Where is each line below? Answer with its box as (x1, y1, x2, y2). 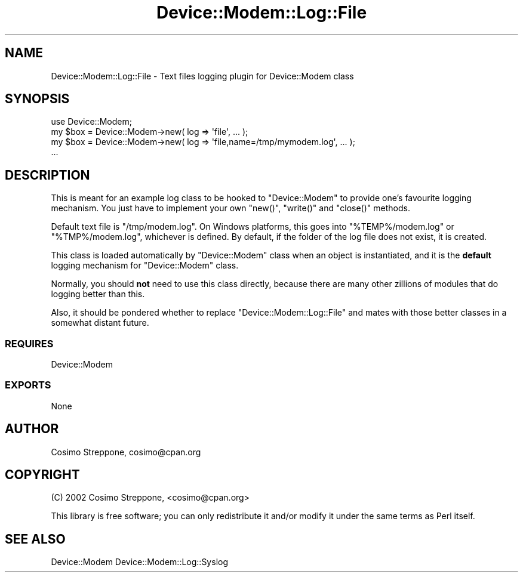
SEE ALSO (5, 531, 66, 547)
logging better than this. (51, 289, 145, 300)
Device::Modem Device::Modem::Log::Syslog (51, 557, 229, 567)
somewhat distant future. (51, 317, 149, 328)
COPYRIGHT (5, 467, 80, 483)
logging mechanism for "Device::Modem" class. (51, 260, 239, 271)
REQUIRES (5, 337, 54, 350)
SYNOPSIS (5, 91, 70, 107)
